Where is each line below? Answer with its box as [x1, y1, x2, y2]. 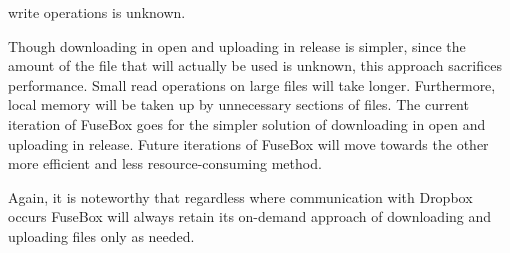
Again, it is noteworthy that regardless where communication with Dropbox [8, 186, 473, 207]
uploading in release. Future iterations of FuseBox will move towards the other [8, 133, 489, 154]
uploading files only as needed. [8, 225, 195, 246]
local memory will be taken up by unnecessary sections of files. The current [8, 94, 469, 115]
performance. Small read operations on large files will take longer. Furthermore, [8, 74, 496, 95]
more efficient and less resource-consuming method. [8, 153, 322, 174]
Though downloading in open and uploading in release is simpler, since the [8, 35, 466, 56]
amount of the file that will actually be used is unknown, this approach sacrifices [8, 55, 502, 76]
